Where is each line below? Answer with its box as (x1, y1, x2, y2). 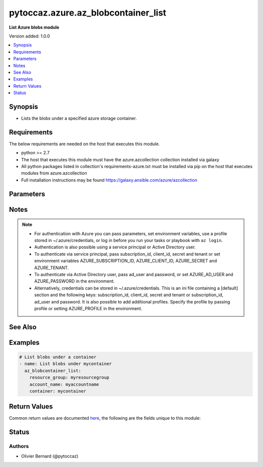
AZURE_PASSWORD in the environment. (34, 278, 115, 284)
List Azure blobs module (9, 24, 59, 30)
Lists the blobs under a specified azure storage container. (21, 115, 137, 121)
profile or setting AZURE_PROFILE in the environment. (34, 305, 142, 311)
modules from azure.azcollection (21, 170, 87, 176)
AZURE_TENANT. (34, 264, 69, 270)
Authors (9, 443, 29, 450)
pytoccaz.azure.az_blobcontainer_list (9, 7, 167, 18)
